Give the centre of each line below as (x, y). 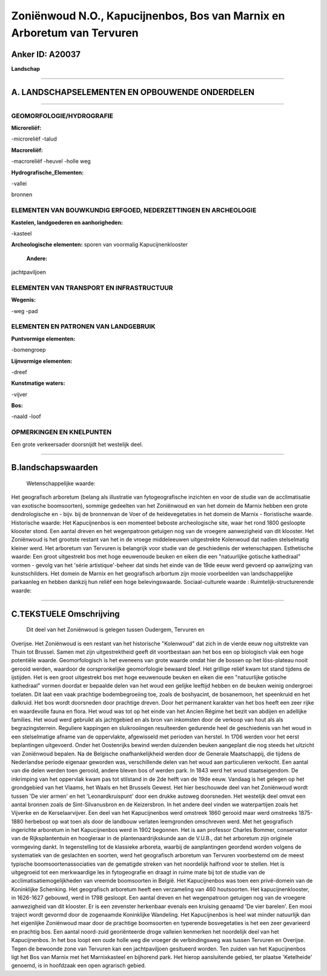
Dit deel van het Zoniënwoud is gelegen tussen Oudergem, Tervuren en (116, 629)
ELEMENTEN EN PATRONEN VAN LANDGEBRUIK (83, 327)
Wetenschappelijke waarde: (61, 483)
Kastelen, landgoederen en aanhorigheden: (67, 222)
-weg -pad (25, 311)
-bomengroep (28, 350)
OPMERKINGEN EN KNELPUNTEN (61, 432)
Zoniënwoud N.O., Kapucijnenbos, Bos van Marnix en (148, 16)
